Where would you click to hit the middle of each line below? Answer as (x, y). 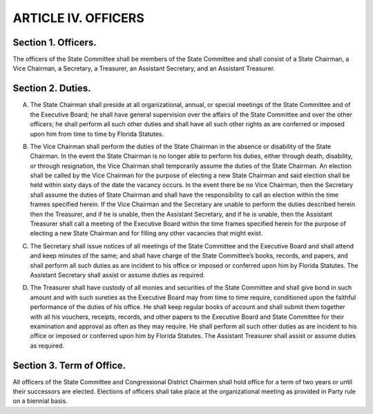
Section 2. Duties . (52, 89)
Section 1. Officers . (55, 42)
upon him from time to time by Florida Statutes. (97, 134)
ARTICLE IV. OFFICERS (78, 18)
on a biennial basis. (40, 401)
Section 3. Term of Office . (69, 365)
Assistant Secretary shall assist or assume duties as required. (117, 275)
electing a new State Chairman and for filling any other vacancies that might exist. (146, 233)
